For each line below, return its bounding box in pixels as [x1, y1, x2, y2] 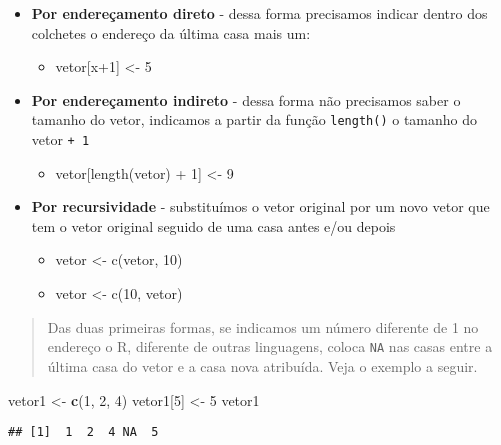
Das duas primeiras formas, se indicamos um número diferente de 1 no [47, 316, 479, 337]
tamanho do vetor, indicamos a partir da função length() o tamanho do [31, 109, 478, 130]
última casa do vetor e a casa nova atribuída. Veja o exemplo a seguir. [47, 355, 478, 376]
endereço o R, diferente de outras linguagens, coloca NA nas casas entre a [47, 336, 493, 357]
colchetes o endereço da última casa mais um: [31, 22, 311, 43]
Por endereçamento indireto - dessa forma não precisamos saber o [31, 89, 461, 110]
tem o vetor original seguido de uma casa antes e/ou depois [31, 215, 396, 236]
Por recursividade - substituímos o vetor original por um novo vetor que [31, 196, 490, 217]
